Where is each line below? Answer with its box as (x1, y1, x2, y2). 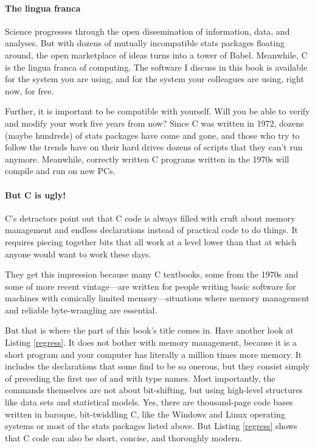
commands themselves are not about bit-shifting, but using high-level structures (5, 383, 303, 396)
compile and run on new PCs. (5, 164, 116, 177)
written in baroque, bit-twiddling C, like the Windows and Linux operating (5, 407, 285, 420)
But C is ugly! (5, 188, 66, 201)
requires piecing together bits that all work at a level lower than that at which (5, 235, 297, 248)
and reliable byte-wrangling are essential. (5, 303, 157, 316)
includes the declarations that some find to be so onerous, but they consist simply (5, 360, 310, 373)
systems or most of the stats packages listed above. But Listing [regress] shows (5, 419, 297, 432)
